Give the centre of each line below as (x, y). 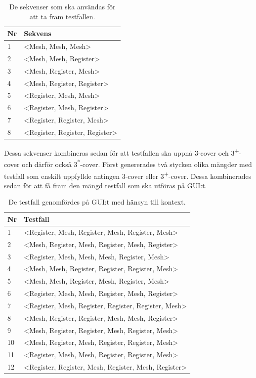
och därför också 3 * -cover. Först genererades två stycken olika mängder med (137, 163)
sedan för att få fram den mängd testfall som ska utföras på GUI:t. (106, 185)
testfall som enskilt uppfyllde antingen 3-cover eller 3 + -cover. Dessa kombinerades (128, 175)
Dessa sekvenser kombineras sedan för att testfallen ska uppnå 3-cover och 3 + (122, 152)
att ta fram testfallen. (63, 16)
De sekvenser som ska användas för (62, 6)
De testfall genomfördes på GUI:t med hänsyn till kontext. (97, 202)
